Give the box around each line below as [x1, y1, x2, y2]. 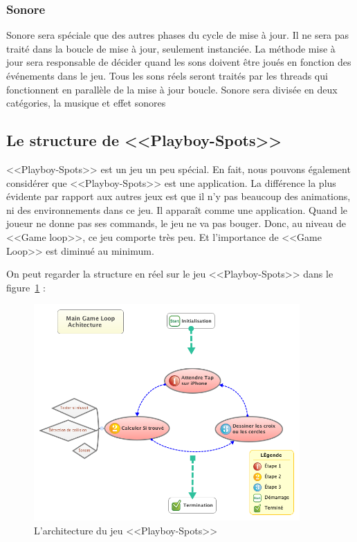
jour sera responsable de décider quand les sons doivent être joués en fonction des [6, 55, 351, 69]
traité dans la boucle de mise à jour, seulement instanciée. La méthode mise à [6, 41, 336, 55]
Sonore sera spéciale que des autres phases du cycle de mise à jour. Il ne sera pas [6, 28, 349, 42]
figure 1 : [6, 280, 46, 294]
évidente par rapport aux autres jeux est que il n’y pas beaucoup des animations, [6, 189, 351, 204]
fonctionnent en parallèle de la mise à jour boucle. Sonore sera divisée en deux [6, 82, 338, 96]
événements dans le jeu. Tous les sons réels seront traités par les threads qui [6, 69, 328, 82]
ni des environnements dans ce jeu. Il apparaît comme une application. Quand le [6, 202, 348, 217]
